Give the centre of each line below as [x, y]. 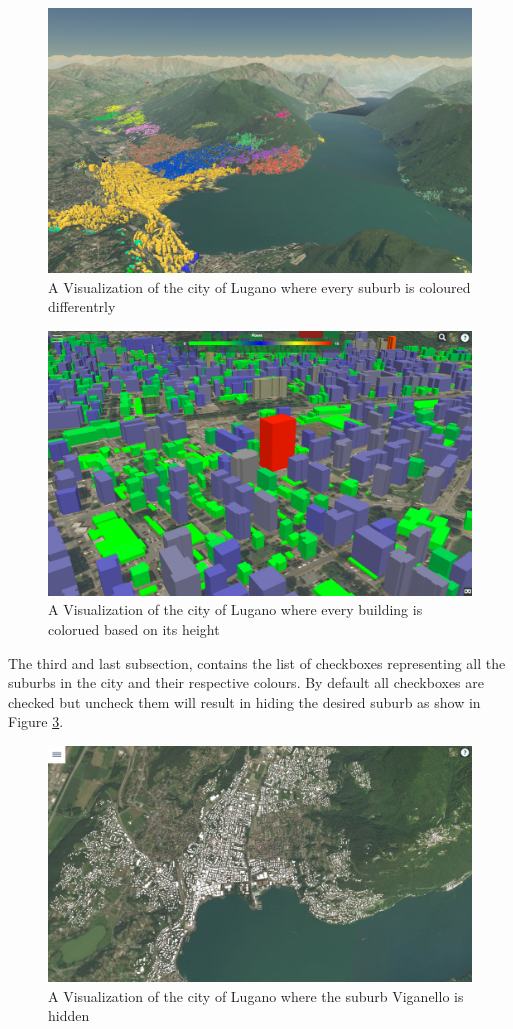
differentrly [82, 306]
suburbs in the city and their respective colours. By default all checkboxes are [246, 682]
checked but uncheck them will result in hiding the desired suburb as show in [244, 701]
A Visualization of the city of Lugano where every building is [235, 609]
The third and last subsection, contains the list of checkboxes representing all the [257, 662]
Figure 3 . [36, 721]
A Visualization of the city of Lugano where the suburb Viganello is [256, 995]
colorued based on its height [134, 628]
